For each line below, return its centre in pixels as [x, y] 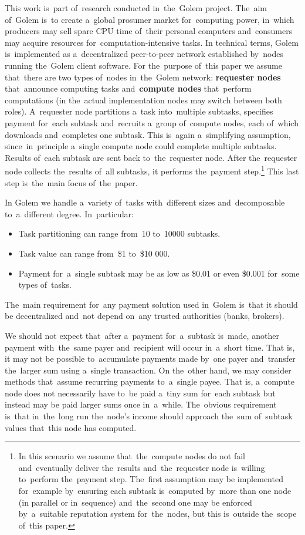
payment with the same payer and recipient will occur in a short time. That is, [150, 347]
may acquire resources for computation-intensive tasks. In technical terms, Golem [152, 42]
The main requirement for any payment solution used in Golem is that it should [151, 304]
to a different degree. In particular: [69, 213]
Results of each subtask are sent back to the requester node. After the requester [151, 157]
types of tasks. [45, 285]
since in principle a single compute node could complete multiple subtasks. [141, 146]
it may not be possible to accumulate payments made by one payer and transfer [150, 359]
